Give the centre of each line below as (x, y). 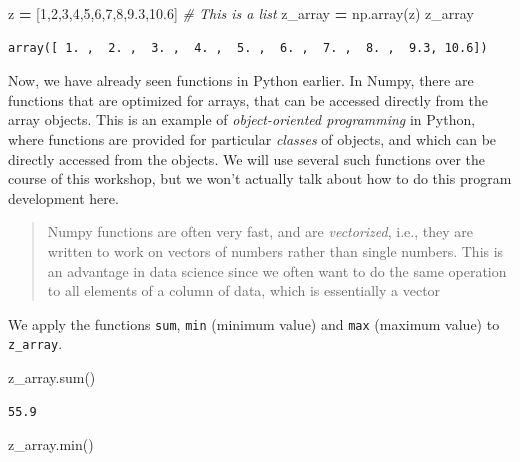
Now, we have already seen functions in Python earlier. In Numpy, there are (241, 80)
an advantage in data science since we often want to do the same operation (277, 270)
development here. (63, 197)
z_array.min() (51, 444)
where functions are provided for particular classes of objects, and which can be (252, 138)
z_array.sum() (52, 377)
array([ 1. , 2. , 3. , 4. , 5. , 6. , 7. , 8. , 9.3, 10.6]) (248, 47)
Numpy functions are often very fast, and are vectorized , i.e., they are (260, 231)
